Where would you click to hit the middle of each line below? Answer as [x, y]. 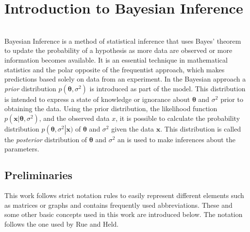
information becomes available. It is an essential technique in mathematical [116, 59]
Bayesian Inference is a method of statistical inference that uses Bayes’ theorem [123, 41]
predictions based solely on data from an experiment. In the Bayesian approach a [125, 79]
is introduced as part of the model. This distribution [167, 88]
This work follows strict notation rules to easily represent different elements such [124, 195]
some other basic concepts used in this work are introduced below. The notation [124, 214]
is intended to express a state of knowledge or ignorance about [97, 99]
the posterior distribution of [46, 139]
